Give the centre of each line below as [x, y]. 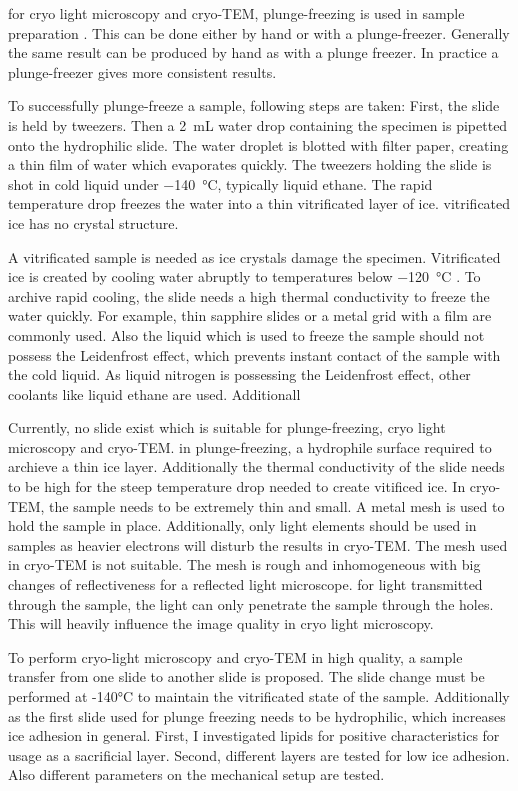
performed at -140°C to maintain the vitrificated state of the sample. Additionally [259, 696]
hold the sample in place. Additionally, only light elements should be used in [242, 525]
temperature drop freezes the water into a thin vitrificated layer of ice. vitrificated [259, 203]
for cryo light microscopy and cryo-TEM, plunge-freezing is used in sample [236, 13]
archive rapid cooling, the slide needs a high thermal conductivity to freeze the [249, 295]
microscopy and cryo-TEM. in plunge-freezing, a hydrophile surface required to [250, 446]
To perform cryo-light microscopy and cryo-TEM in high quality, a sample [235, 656]
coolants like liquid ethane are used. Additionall [154, 393]
